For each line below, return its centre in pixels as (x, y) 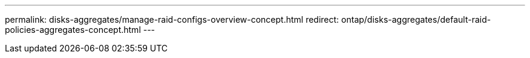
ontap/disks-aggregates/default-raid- (416, 19)
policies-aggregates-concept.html (73, 30)
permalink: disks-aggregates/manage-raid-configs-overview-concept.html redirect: (172, 19)
